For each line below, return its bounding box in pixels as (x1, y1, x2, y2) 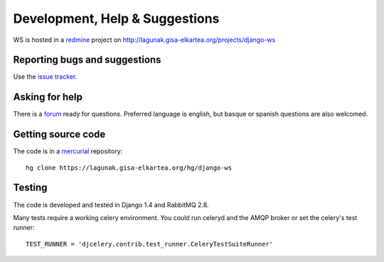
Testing (13, 182, 48, 194)
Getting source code (13, 129, 106, 141)
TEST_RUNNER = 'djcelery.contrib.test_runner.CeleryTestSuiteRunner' (26, 240, 274, 248)
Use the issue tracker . (13, 72, 78, 81)
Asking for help (13, 91, 83, 103)
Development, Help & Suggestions (13, 11, 220, 26)
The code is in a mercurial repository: (13, 147, 123, 155)
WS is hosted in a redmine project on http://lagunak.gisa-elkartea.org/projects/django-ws (13, 36, 276, 44)
